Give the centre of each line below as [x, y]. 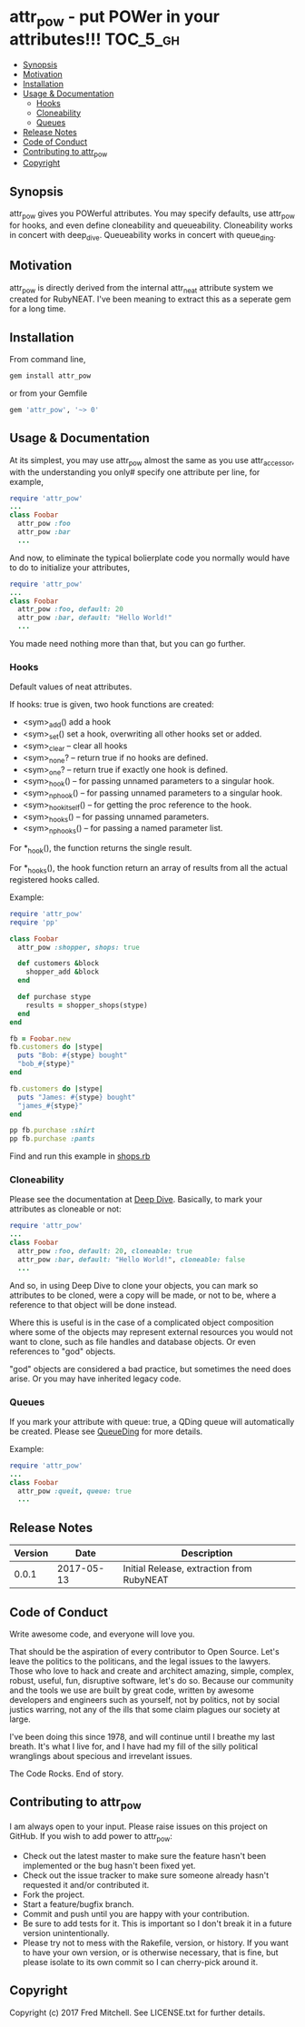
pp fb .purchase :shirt [52, 1131]
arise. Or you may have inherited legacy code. [95, 1379]
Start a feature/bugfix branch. [78, 1903]
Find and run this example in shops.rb [80, 1156]
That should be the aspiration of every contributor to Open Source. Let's [144, 1651]
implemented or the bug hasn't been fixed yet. [109, 1865]
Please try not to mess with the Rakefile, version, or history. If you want [155, 1943]
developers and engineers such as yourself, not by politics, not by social [144, 1699]
